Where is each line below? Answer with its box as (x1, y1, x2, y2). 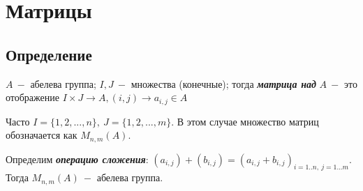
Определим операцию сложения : (6, 151, 149, 166)
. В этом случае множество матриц (171, 114, 319, 128)
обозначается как (6, 128, 77, 142)
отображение (6, 90, 59, 105)
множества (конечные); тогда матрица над (131, 76, 316, 91)
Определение (6, 43, 92, 65)
